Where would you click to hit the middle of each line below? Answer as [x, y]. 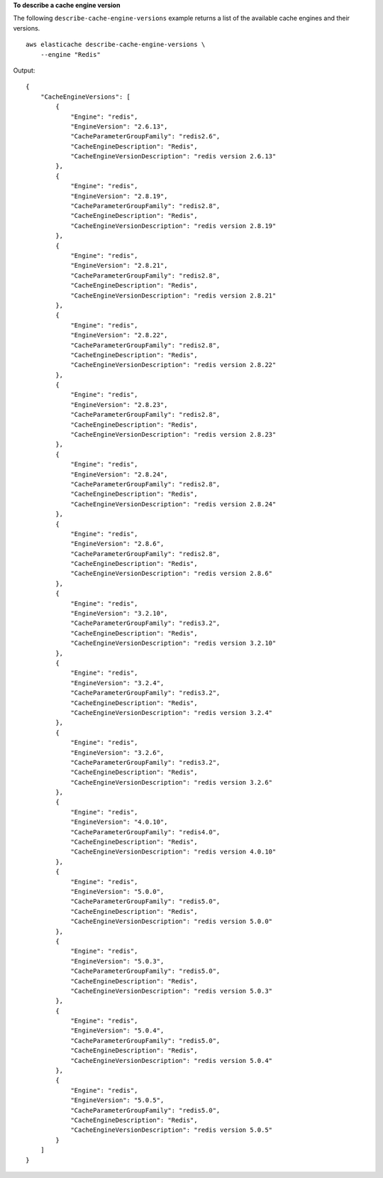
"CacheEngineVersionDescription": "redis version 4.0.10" [173, 852]
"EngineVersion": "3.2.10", [119, 613]
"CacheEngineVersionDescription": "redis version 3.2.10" [173, 643]
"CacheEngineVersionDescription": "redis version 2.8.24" [173, 504]
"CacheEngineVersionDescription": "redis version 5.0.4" [172, 1060]
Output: [24, 70]
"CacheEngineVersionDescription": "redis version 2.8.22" [173, 365]
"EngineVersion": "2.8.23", [119, 404]
